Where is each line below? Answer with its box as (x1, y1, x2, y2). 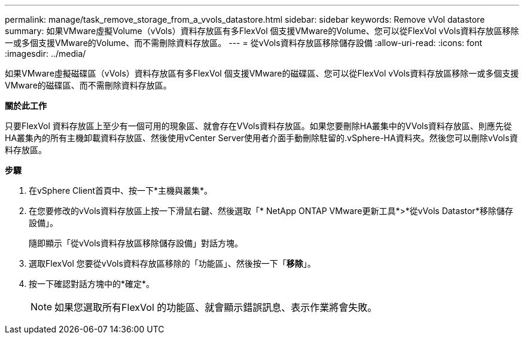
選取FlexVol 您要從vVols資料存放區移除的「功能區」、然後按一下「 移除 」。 (29, 258, 316, 268)
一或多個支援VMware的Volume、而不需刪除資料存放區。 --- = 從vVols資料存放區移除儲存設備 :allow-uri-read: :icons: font (5, 38, 483, 48)
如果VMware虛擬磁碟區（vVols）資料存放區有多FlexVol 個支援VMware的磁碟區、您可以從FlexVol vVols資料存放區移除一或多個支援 (5, 68, 519, 78)
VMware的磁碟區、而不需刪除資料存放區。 (5, 80, 172, 90)
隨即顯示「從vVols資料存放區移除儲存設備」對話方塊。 (29, 238, 243, 248)
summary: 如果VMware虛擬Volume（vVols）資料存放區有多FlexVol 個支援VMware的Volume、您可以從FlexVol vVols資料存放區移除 (5, 26, 519, 36)
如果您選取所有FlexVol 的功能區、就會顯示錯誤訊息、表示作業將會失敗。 (54, 301, 377, 313)
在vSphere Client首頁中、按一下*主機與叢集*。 (29, 185, 213, 196)
